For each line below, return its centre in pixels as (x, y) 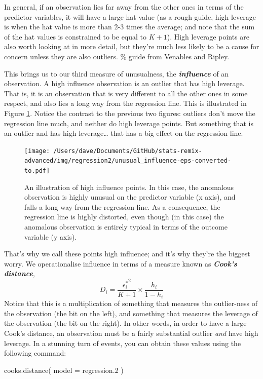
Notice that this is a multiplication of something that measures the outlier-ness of (131, 303)
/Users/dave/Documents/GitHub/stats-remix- (128, 151)
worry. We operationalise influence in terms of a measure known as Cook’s (121, 263)
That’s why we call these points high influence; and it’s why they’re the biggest (127, 254)
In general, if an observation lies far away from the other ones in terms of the (124, 7)
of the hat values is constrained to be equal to (76, 36)
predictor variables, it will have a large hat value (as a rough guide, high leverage (130, 16)
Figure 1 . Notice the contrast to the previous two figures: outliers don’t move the (130, 113)
